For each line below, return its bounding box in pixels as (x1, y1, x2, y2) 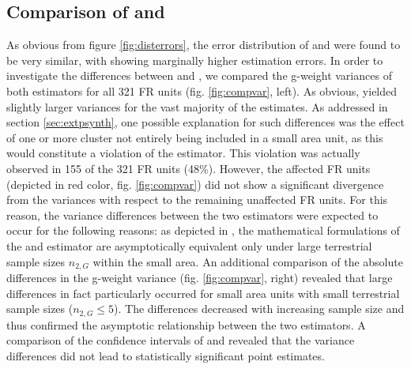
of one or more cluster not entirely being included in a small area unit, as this (6, 129, 383, 145)
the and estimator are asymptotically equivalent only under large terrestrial (6, 237, 372, 254)
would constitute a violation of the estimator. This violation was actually (6, 145, 360, 161)
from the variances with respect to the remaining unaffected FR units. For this (6, 191, 388, 208)
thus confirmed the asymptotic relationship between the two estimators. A (6, 316, 366, 333)
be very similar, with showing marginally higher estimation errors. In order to (6, 51, 383, 68)
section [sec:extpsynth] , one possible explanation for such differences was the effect (6, 114, 405, 130)
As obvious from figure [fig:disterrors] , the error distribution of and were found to (6, 36, 401, 53)
